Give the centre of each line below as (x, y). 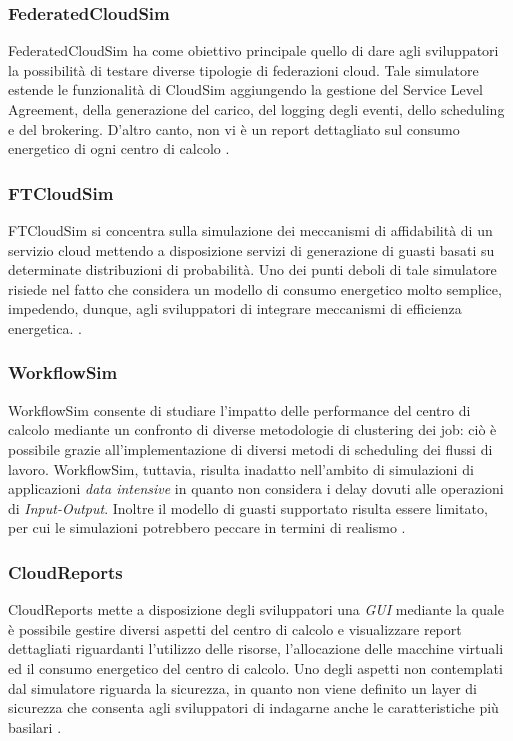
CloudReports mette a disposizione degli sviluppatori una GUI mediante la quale (256, 609)
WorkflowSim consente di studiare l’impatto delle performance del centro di (239, 409)
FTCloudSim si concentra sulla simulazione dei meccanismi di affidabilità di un (250, 230)
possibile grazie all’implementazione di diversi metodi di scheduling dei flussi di (250, 448)
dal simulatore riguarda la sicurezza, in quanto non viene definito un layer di (242, 687)
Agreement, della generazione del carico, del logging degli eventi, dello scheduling (256, 109)
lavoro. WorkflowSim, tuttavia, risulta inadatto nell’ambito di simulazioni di (241, 468)
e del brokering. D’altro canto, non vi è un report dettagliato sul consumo (234, 128)
